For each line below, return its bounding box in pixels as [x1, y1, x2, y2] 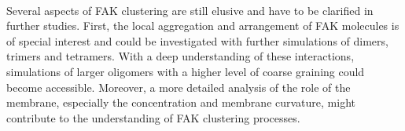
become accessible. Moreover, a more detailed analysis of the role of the [6, 78, 351, 95]
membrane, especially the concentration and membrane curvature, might [6, 94, 355, 111]
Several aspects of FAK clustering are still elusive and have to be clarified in [6, 2, 374, 18]
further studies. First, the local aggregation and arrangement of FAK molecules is [6, 17, 399, 34]
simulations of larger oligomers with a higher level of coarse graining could [6, 63, 365, 79]
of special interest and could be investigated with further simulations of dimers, [6, 32, 388, 49]
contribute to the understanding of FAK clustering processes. [6, 109, 300, 126]
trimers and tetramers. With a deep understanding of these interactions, [6, 48, 355, 64]
